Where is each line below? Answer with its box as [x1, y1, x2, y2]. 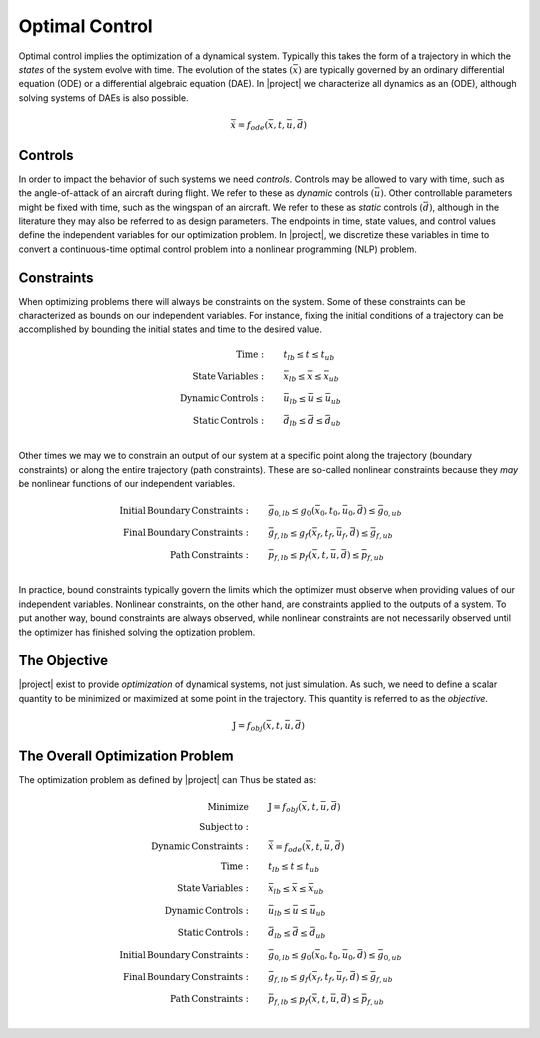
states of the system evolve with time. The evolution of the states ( [18, 63, 294, 75]
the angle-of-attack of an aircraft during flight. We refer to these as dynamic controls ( [18, 187, 375, 199]
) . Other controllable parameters [380, 187, 513, 199]
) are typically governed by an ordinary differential [298, 63, 505, 75]
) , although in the [428, 201, 500, 213]
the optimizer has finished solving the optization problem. [18, 626, 256, 638]
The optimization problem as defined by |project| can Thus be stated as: [18, 773, 317, 785]
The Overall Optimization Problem [18, 747, 234, 764]
